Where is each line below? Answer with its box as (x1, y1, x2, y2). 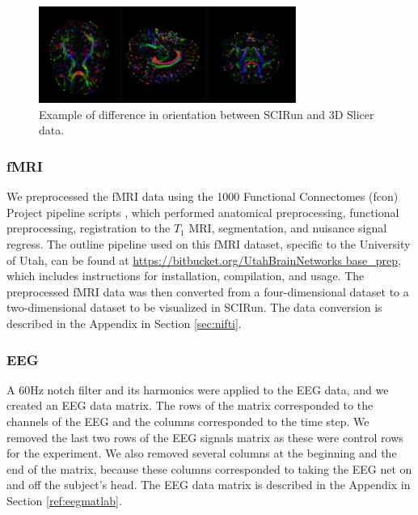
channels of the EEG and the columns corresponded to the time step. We (6, 413, 369, 429)
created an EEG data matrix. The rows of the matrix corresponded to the (6, 397, 374, 414)
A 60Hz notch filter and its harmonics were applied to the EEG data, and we (6, 381, 389, 398)
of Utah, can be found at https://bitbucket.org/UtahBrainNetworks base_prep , (6, 251, 401, 268)
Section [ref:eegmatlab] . (6, 492, 122, 509)
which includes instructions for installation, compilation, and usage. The (6, 267, 365, 284)
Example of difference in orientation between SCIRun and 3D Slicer (39, 105, 374, 122)
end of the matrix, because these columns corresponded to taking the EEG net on (6, 460, 412, 477)
